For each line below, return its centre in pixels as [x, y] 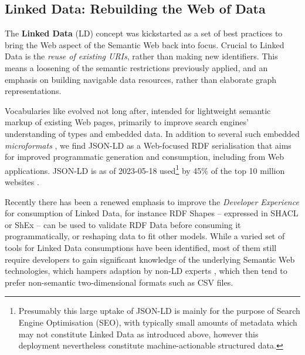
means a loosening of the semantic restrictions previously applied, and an [136, 67]
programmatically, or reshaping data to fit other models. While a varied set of [145, 236]
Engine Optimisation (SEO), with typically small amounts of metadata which [158, 322]
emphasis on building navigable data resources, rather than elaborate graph [140, 79]
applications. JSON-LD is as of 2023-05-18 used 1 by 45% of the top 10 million [145, 169]
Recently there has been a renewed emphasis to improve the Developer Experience [152, 201]
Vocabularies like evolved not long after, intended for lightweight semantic [138, 110]
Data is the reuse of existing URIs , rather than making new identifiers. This [141, 56]
